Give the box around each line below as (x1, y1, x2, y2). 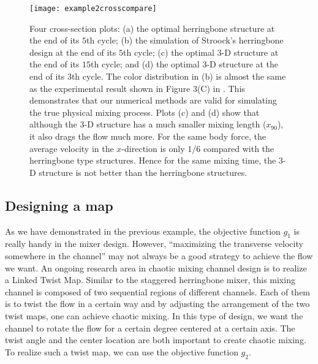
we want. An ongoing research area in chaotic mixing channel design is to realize (5, 261, 307, 274)
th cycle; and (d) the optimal (91, 58, 200, 70)
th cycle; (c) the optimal (123, 45, 214, 58)
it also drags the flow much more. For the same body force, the (29, 130, 266, 142)
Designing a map (5, 195, 113, 214)
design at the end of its (29, 45, 116, 58)
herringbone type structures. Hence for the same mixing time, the (29, 154, 276, 167)
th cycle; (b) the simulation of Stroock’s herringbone (86, 34, 284, 47)
